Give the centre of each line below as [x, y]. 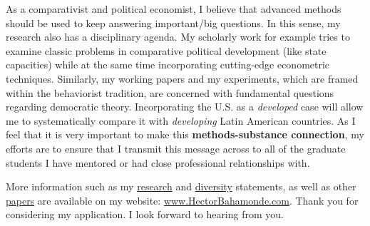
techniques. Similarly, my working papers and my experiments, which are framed [182, 78]
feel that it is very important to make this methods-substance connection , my [185, 134]
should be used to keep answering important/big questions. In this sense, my [173, 22]
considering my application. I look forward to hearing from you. [145, 214]
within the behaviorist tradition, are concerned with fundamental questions [170, 92]
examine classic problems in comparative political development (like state [166, 50]
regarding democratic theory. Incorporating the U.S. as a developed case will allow [185, 107]
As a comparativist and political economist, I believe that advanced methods [174, 9]
